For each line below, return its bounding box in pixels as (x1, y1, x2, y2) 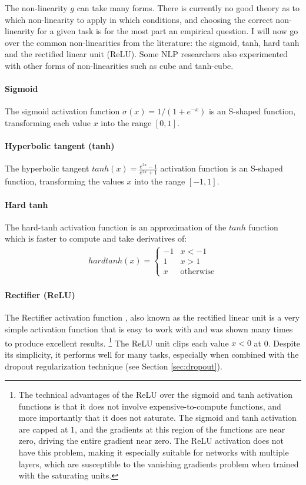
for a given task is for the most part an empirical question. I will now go (37, 25, 298, 37)
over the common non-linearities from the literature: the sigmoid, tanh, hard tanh (5, 36, 300, 48)
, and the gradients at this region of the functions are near (75, 423, 285, 435)
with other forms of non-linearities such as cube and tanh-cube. (5, 59, 234, 71)
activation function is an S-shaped (160, 162, 283, 174)
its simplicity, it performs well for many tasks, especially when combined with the (5, 348, 299, 360)
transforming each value (5, 116, 91, 128)
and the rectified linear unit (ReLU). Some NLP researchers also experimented (5, 48, 288, 60)
